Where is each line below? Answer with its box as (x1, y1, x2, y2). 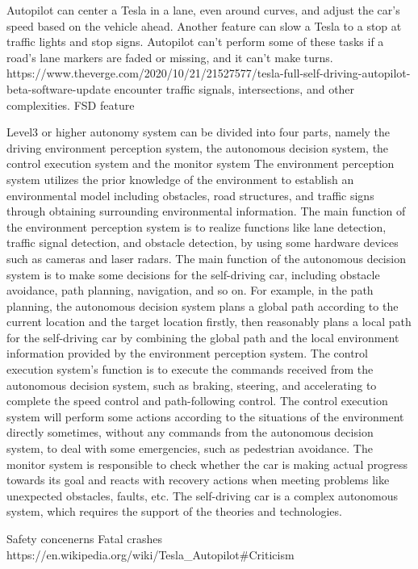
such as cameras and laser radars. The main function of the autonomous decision (6, 249, 406, 266)
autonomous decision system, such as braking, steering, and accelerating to (6, 376, 377, 393)
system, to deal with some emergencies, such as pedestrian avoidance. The (6, 440, 373, 457)
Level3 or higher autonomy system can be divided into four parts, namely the (6, 123, 391, 140)
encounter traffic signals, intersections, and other (114, 80, 355, 97)
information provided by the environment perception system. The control (6, 345, 368, 362)
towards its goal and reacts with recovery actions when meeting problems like (6, 471, 390, 488)
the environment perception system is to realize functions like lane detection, (6, 218, 387, 235)
